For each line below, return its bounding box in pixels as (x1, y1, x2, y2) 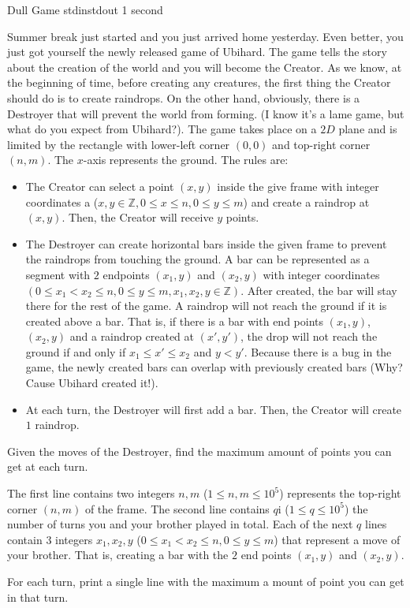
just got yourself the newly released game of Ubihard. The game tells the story (7, 43, 387, 60)
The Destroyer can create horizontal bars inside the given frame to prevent (25, 235, 387, 252)
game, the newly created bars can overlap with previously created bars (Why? (25, 359, 403, 375)
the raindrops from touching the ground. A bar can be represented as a (25, 251, 370, 267)
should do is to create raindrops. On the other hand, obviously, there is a (7, 89, 360, 106)
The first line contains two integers (7, 485, 175, 502)
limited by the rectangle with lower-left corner (7, 136, 230, 152)
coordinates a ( (25, 193, 99, 210)
